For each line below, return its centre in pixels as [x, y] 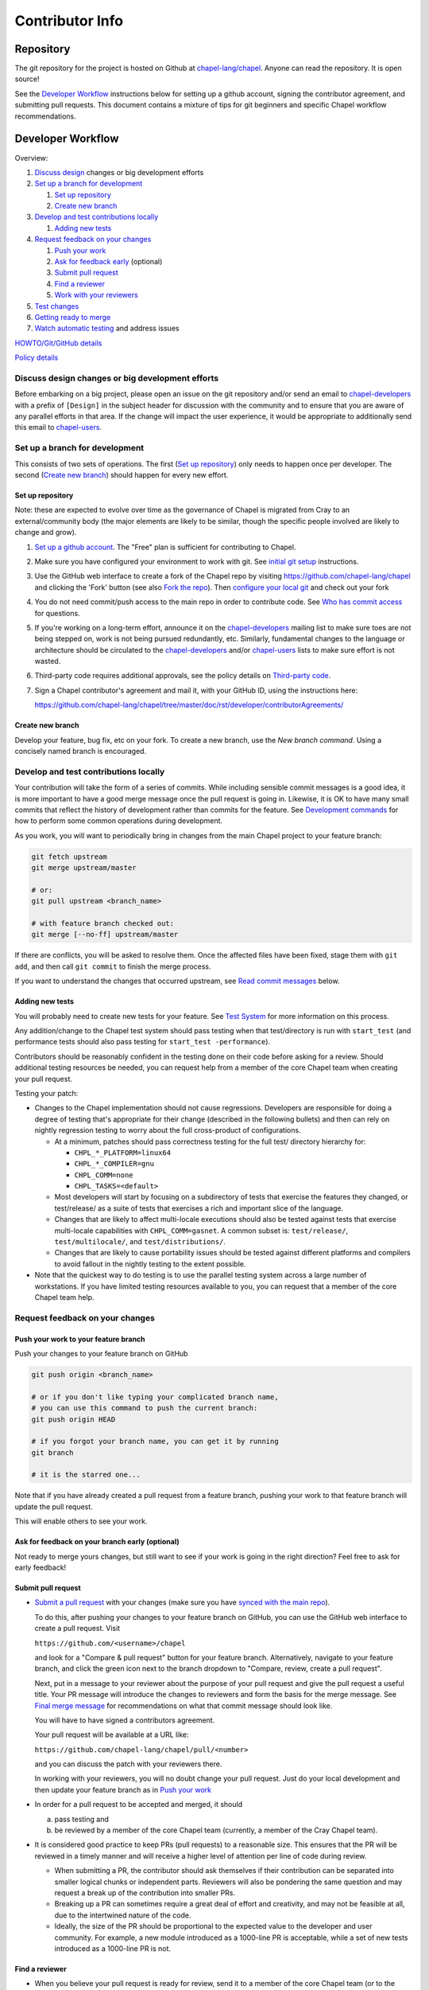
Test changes [57, 306]
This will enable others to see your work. [81, 1521]
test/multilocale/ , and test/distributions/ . [140, 1242]
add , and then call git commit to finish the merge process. [113, 966]
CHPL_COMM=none [104, 1175]
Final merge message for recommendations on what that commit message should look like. [184, 1705]
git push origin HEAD [73, 1419]
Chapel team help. [64, 1297]
